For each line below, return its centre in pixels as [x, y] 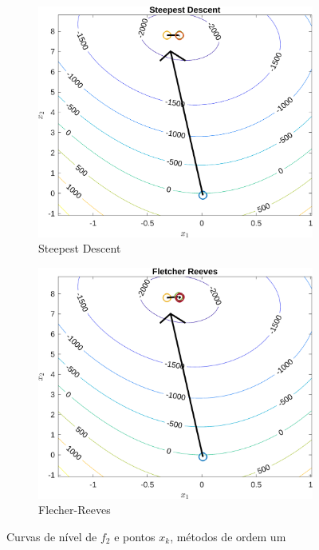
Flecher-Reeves [75, 510]
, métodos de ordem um [228, 536]
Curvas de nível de [52, 536]
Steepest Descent [80, 248]
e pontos [135, 536]
